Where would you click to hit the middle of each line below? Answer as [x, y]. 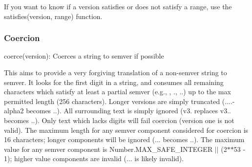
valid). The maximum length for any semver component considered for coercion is [126, 130]
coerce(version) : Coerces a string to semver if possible [84, 56]
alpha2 [14, 111]
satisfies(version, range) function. [53, 16]
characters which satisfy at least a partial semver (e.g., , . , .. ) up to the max [117, 92]
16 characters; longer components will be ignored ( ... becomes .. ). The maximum [124, 139]
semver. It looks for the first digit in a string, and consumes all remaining [114, 82]
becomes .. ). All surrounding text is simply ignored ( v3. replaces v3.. [128, 111]
